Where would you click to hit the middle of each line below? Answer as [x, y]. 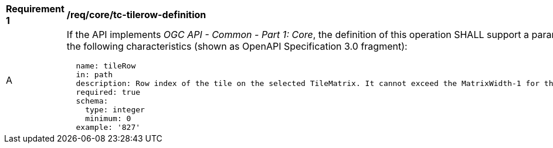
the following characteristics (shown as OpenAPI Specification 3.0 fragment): [237, 46]
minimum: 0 [108, 118]
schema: [92, 101]
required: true [108, 92]
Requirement [35, 9]
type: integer [115, 110]
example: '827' [108, 127]
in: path [94, 75]
